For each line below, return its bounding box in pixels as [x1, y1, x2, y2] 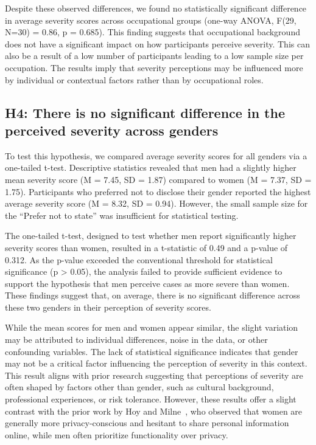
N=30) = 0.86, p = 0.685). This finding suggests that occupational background [5, 26, 300, 38]
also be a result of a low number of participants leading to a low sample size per [5, 49, 304, 62]
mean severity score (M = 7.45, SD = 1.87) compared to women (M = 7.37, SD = [5, 173, 312, 185]
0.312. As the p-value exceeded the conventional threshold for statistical [5, 253, 273, 266]
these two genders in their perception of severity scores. [5, 300, 211, 313]
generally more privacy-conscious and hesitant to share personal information [5, 416, 289, 429]
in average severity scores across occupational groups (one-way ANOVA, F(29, [5, 13, 297, 26]
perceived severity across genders [5, 120, 219, 139]
